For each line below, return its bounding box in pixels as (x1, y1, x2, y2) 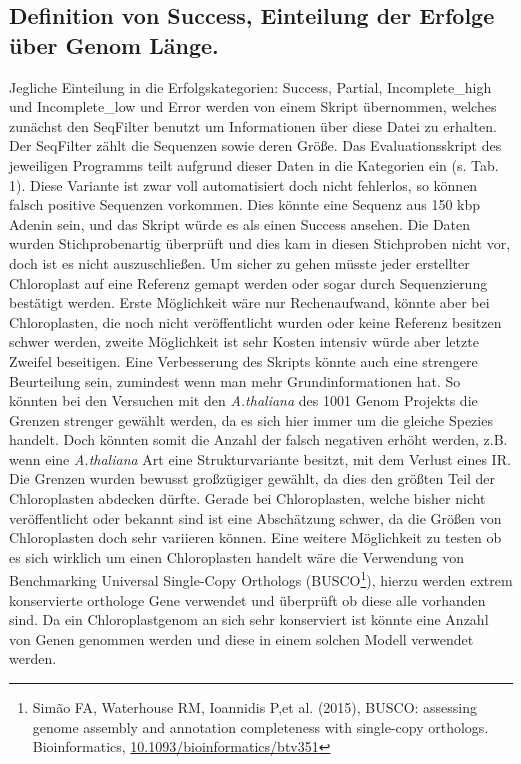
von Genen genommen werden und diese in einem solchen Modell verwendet (9, 628, 474, 649)
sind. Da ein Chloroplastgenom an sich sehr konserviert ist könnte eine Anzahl (9, 609, 489, 630)
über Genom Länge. (9, 29, 219, 60)
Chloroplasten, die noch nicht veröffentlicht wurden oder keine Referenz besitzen (9, 311, 502, 332)
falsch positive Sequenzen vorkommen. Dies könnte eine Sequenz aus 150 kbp (9, 194, 481, 215)
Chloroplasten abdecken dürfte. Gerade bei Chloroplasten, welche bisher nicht (9, 488, 486, 509)
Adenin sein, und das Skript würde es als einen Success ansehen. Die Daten (9, 213, 471, 234)
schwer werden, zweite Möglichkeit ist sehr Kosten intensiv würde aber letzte (9, 331, 479, 352)
